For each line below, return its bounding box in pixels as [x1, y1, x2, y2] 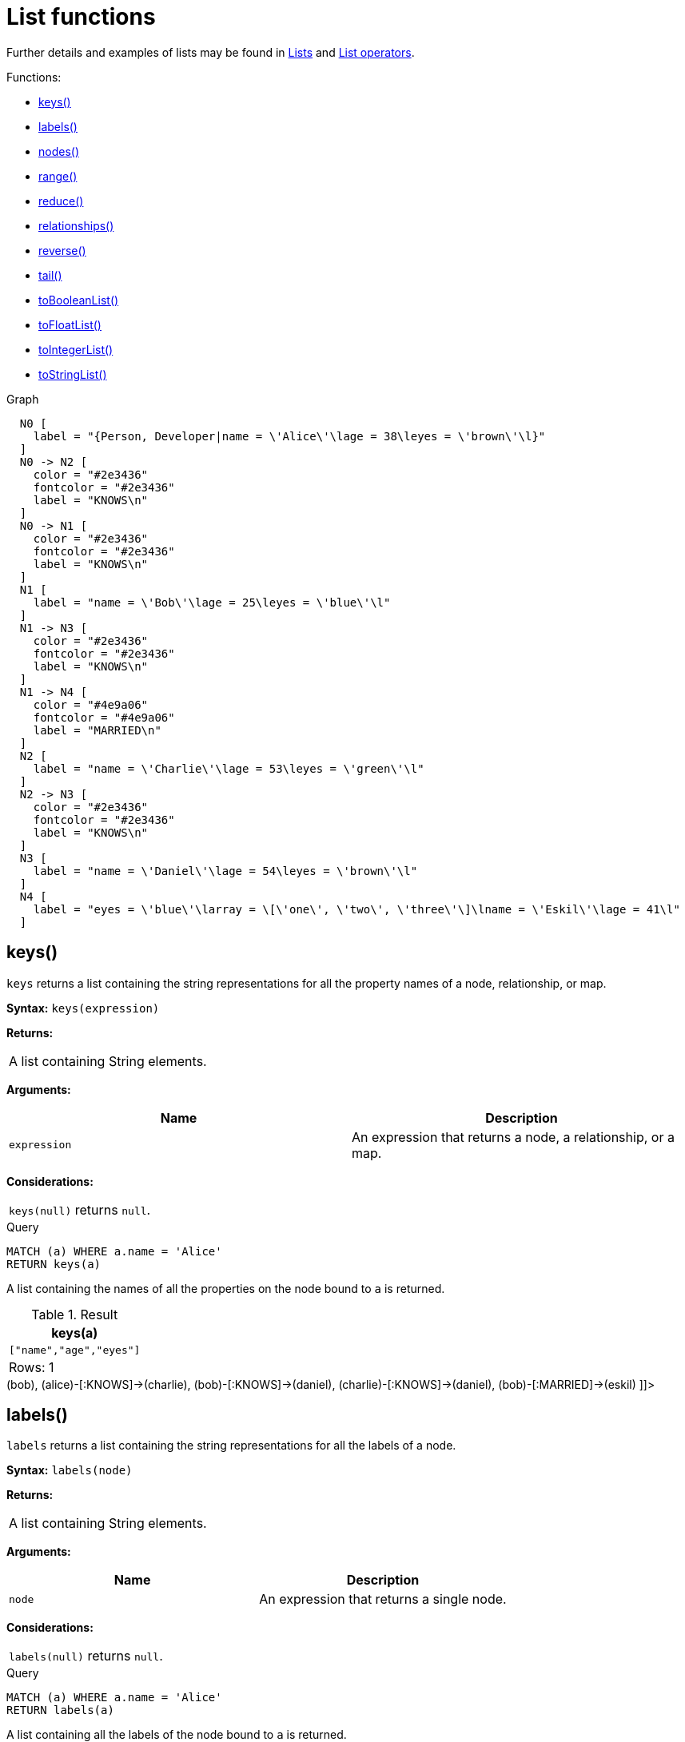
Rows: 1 [9, 1358, 54, 1375]
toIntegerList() [38, 342, 114, 356]
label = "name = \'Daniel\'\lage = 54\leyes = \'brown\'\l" [33, 864, 418, 877]
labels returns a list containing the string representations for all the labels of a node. [6, 1438, 456, 1453]
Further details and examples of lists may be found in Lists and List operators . [6, 45, 415, 59]
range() [38, 169, 78, 183]
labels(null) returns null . [9, 1648, 163, 1664]
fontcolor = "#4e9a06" [33, 710, 175, 724]
